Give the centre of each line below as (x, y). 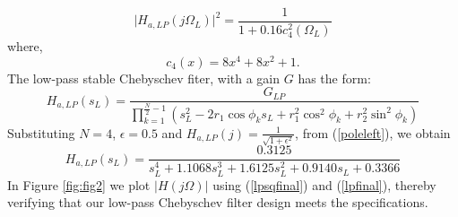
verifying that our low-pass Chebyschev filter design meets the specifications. (218, 202)
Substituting (41, 132)
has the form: (334, 78)
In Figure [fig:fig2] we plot (79, 184)
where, (25, 46)
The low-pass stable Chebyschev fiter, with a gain (144, 78)
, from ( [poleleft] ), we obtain (373, 132)
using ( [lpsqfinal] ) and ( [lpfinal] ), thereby (324, 184)
